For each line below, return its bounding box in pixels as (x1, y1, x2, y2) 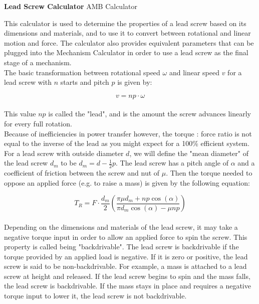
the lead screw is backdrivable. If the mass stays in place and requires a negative (4, 280, 251, 291)
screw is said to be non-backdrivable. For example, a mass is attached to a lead (4, 261, 247, 271)
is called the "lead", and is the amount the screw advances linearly (48, 108, 251, 119)
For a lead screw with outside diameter (4, 147, 124, 158)
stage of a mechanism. (4, 57, 72, 67)
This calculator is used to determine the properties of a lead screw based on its (4, 18, 246, 28)
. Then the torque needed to (166, 168, 252, 178)
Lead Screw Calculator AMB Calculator (4, 1, 137, 11)
